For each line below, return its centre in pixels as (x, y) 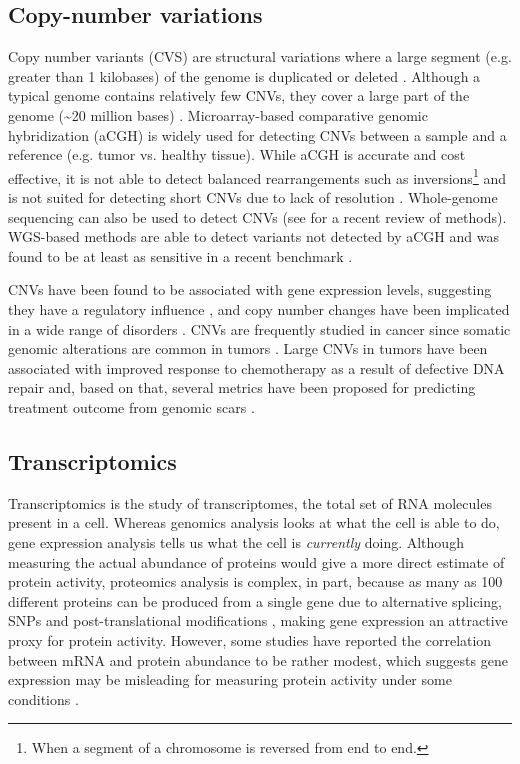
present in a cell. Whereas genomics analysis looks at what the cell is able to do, (254, 522)
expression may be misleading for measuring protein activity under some (230, 679)
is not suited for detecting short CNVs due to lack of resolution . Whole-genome (253, 197)
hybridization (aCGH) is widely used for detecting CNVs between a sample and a (257, 134)
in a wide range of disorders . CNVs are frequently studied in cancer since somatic (259, 328)
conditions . (43, 698)
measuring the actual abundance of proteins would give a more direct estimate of (256, 561)
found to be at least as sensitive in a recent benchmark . (180, 255)
